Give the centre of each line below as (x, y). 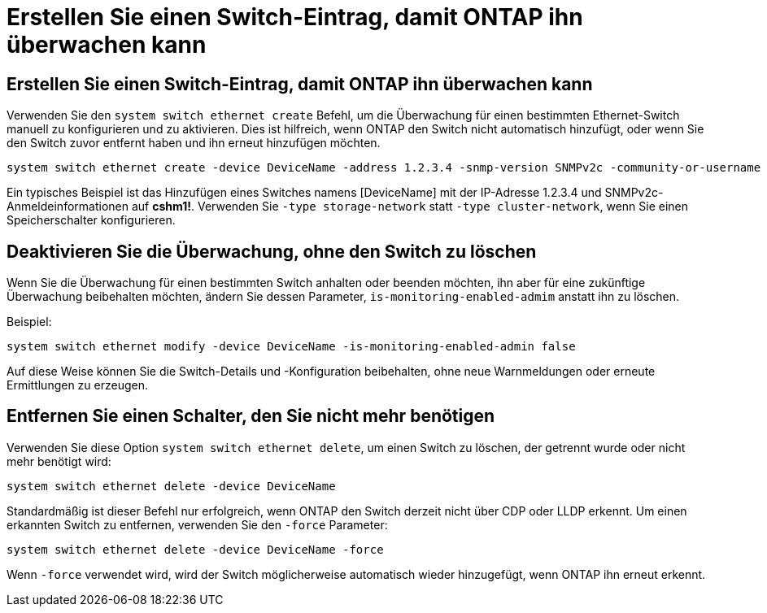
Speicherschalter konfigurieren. (91, 220)
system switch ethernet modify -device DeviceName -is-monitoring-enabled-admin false (291, 347)
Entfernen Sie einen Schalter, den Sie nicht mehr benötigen (251, 416)
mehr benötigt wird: (59, 461)
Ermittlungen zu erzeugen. (78, 385)
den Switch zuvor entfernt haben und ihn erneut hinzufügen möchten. (194, 143)
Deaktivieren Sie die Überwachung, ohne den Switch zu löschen (272, 251)
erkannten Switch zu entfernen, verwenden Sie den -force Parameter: (197, 524)
